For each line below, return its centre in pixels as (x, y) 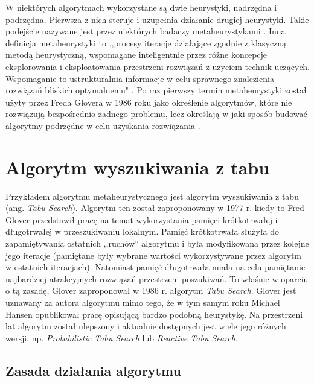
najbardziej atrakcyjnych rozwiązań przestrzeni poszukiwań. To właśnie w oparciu (157, 278)
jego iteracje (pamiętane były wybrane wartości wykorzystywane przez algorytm (153, 255)
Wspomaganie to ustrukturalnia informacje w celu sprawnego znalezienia (140, 78)
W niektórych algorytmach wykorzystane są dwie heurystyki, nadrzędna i (141, 7)
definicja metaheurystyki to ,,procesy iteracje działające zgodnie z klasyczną (146, 43)
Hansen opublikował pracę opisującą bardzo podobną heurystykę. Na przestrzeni (154, 314)
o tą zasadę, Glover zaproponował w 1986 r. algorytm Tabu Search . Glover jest (151, 290)
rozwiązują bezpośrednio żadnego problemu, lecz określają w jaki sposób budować (156, 114)
